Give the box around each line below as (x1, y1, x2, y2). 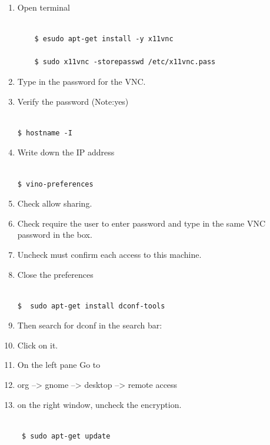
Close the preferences (17, 268, 94, 280)
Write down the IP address (17, 146, 115, 158)
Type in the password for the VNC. (17, 75, 146, 87)
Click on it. (17, 338, 58, 351)
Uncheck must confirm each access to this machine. (17, 248, 202, 260)
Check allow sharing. (17, 197, 92, 210)
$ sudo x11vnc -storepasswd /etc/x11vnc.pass (34, 58, 216, 67)
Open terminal (17, 1, 70, 13)
